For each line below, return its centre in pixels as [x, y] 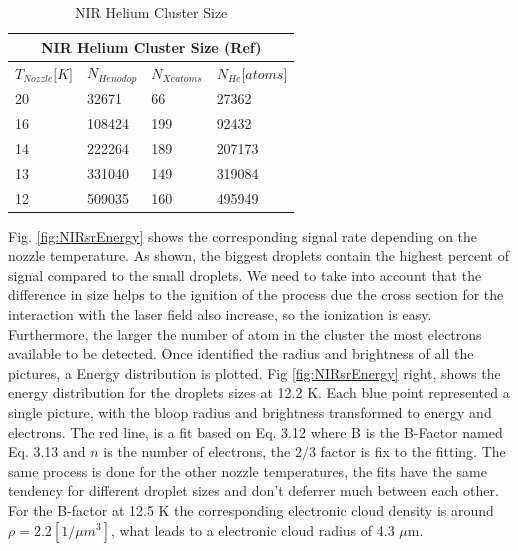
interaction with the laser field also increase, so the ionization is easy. [220, 313]
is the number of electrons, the [197, 451]
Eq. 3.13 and [47, 451]
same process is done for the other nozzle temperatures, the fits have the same [247, 470]
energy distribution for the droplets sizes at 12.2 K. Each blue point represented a [259, 392]
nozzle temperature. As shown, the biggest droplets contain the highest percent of [259, 255]
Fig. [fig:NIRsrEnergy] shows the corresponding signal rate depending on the [243, 235]
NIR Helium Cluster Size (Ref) [151, 46]
